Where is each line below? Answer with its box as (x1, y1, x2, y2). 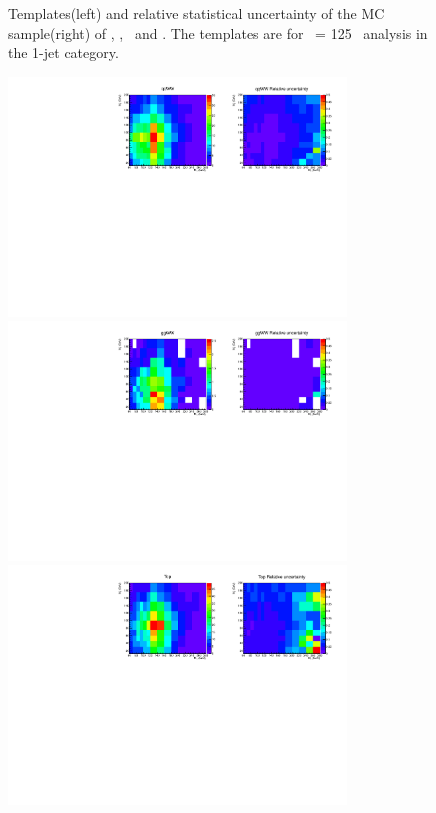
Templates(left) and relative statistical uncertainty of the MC (8, 3, 385, 23)
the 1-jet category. (8, 42, 119, 63)
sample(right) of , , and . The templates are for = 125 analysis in (8, 22, 428, 43)
